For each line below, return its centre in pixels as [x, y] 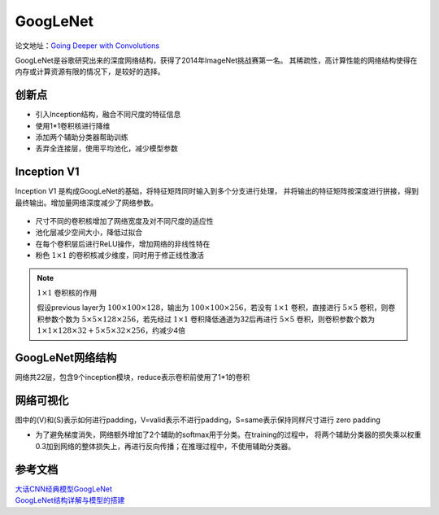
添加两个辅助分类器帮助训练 [82, 137]
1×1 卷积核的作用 [67, 293]
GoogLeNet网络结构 [66, 358]
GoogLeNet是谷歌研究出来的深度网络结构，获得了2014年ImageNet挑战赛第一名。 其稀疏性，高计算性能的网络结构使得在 [216, 60]
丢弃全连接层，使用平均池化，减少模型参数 [106, 148]
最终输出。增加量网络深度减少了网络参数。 [86, 203]
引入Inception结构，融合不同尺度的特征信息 [108, 115]
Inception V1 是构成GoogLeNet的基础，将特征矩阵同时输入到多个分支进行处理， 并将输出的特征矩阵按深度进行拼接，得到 [217, 191]
